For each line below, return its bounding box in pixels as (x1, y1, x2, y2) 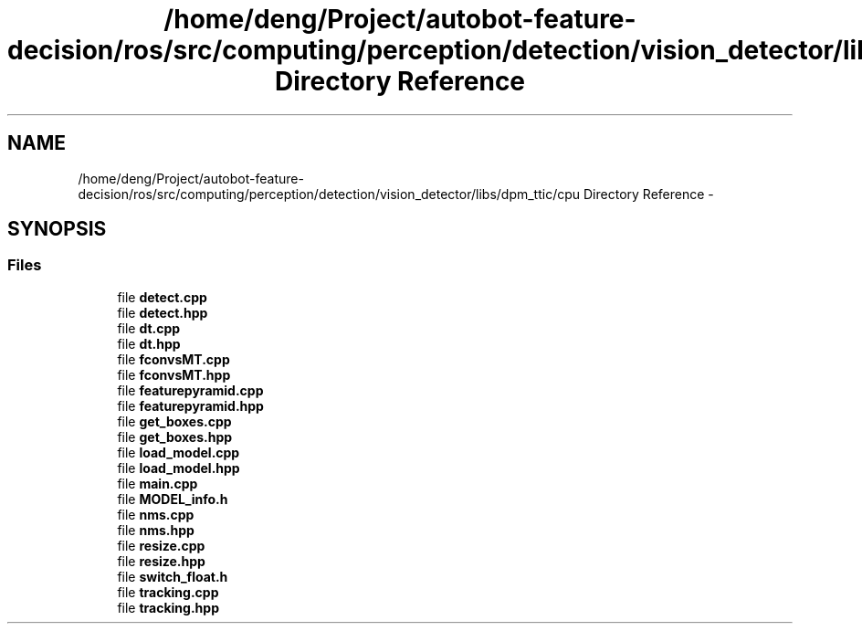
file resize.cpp (117, 537, 205, 553)
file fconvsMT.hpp (117, 366, 231, 383)
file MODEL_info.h (117, 490, 228, 507)
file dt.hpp (117, 335, 181, 352)
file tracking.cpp (117, 584, 219, 600)
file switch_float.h (117, 568, 228, 584)
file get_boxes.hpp (117, 428, 233, 445)
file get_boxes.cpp (117, 413, 232, 429)
